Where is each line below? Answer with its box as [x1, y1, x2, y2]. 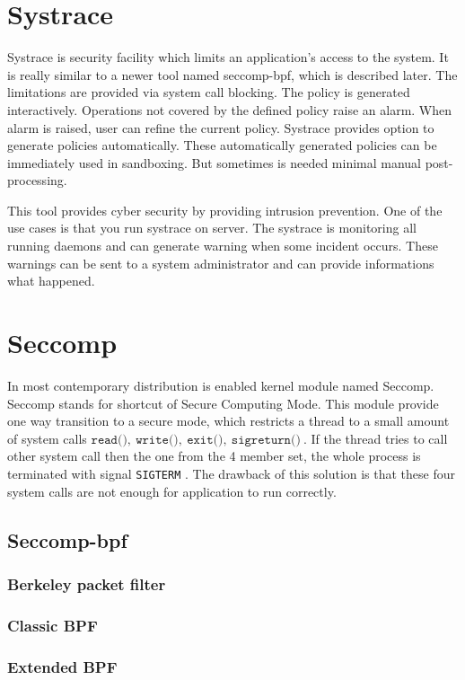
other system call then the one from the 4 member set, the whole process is [7, 446, 421, 465]
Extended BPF [7, 655, 118, 677]
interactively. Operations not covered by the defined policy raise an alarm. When [7, 100, 452, 119]
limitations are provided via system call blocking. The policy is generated [7, 83, 410, 102]
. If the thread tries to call [303, 428, 448, 447]
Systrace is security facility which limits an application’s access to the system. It [7, 48, 449, 66]
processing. [7, 171, 67, 190]
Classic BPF [7, 614, 98, 636]
